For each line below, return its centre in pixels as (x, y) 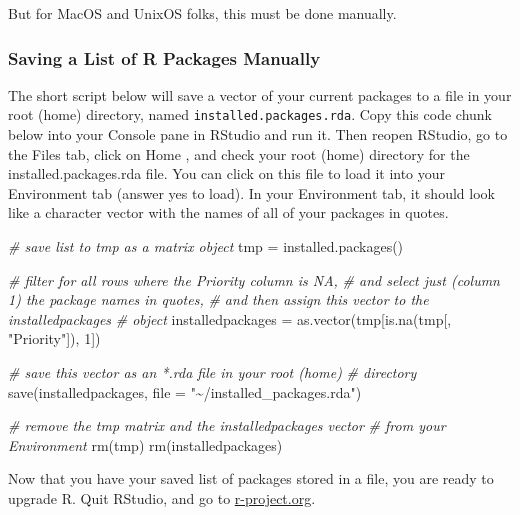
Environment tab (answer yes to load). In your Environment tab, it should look (251, 192)
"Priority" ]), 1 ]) (54, 338)
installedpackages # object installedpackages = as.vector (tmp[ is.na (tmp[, (230, 318)
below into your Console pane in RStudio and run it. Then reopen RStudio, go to (258, 134)
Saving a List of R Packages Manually (164, 57)
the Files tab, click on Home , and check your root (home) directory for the (239, 153)
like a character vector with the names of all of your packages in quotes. (228, 212)
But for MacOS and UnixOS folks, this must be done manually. (202, 13)
